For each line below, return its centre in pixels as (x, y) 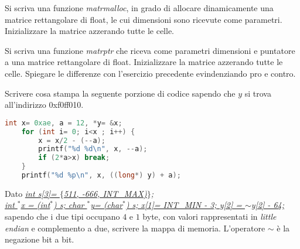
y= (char (107, 205)
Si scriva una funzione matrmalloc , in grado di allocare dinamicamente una (139, 8)
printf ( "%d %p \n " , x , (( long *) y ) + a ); (101, 175)
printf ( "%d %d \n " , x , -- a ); (93, 149)
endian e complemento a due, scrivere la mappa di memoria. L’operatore (135, 228)
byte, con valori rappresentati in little (209, 216)
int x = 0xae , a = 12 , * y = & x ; (64, 123)
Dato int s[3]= (31, 193)
